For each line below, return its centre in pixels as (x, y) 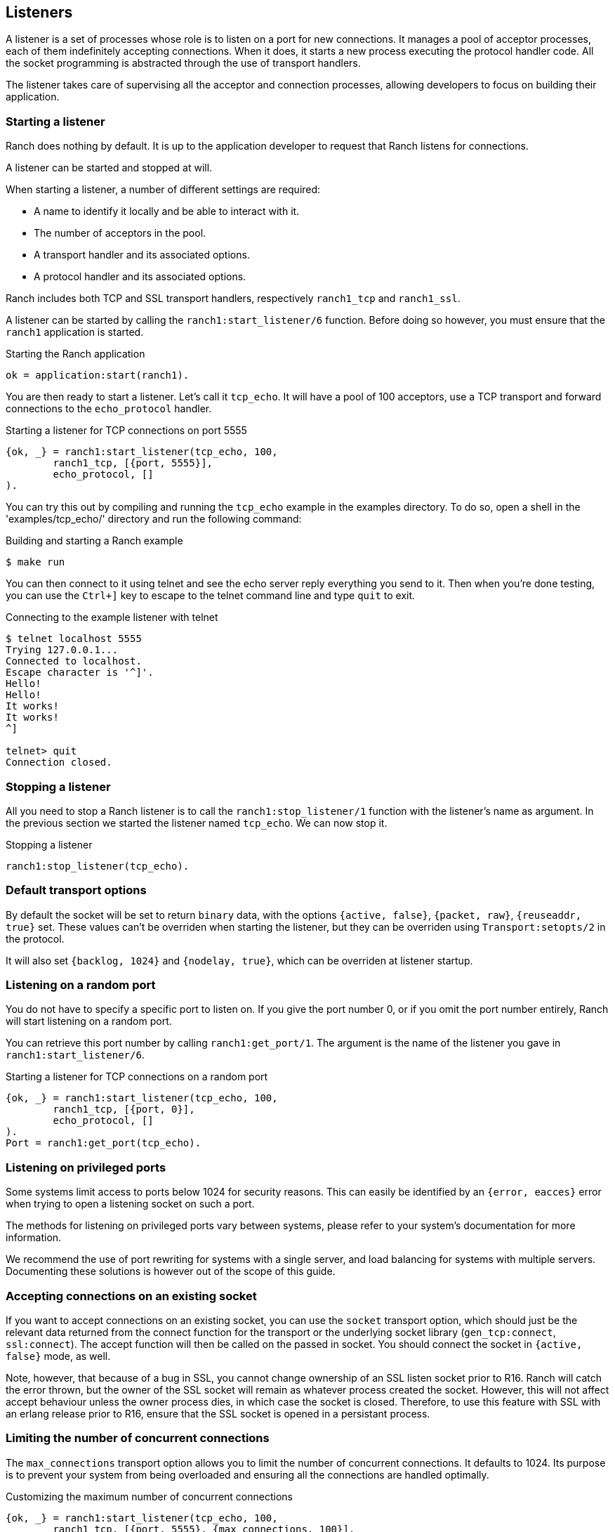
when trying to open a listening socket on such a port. (130, 1204)
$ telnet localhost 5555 (74, 639)
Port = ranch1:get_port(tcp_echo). (104, 1143)
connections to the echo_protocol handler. (109, 409)
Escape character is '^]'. (80, 673)
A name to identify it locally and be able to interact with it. (167, 211)
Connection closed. (59, 762)
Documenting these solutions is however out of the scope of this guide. (171, 1271)
